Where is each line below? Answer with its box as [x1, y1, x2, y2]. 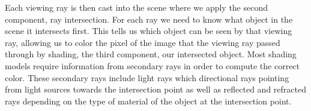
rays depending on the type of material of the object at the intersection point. [5, 94, 292, 107]
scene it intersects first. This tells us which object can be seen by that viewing [5, 24, 292, 37]
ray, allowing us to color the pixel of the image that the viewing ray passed [5, 36, 280, 48]
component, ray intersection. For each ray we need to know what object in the [5, 13, 293, 25]
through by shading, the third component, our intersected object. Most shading [5, 48, 297, 60]
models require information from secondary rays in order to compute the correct [5, 59, 300, 72]
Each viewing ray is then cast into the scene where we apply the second [5, 1, 268, 13]
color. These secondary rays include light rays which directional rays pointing [5, 71, 289, 84]
